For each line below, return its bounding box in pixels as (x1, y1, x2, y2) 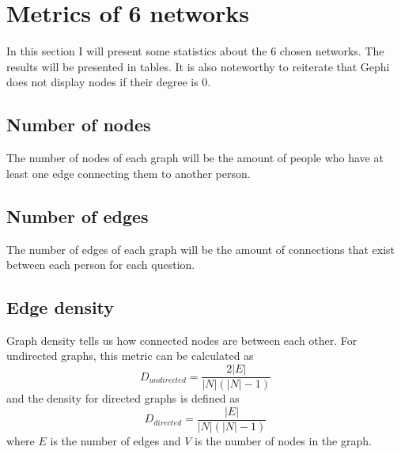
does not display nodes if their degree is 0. (6, 74, 211, 90)
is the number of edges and (50, 432, 181, 448)
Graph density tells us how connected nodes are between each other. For (6, 331, 357, 348)
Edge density (6, 295, 115, 320)
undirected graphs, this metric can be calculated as (6, 347, 254, 364)
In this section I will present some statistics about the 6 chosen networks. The (6, 43, 384, 59)
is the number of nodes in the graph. (195, 432, 372, 448)
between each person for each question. (6, 256, 195, 273)
